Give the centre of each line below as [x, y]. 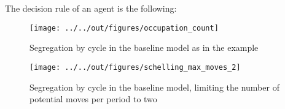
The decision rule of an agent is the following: [91, 8]
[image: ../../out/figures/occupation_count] [124, 28]
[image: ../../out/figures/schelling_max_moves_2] [135, 67]
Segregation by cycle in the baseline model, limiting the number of [154, 87]
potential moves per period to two [93, 99]
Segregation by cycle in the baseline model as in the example [144, 47]
